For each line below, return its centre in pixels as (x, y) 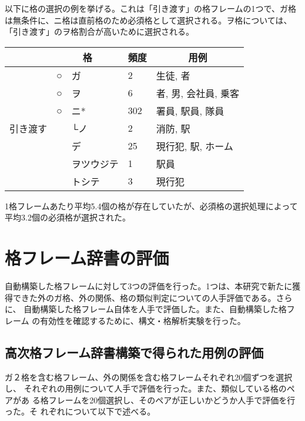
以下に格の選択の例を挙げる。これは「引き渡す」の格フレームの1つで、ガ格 (151, 8)
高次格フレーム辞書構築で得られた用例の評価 (134, 352)
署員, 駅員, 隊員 (190, 111)
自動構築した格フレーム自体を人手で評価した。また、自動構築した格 (155, 309)
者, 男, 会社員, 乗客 (198, 93)
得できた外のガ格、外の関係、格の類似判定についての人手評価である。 (140, 297)
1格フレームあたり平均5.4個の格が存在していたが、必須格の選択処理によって (151, 206)
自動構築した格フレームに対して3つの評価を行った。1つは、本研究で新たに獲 (153, 286)
